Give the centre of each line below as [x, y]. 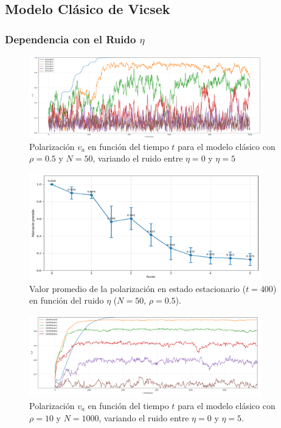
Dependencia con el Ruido [71, 39]
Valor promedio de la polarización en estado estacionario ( [138, 288]
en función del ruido [67, 300]
